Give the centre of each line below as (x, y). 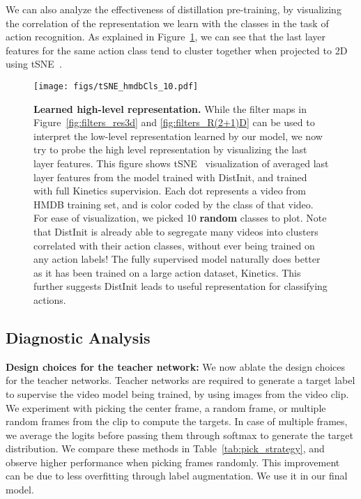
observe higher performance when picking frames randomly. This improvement (173, 462)
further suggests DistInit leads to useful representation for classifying (180, 286)
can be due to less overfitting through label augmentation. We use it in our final (177, 476)
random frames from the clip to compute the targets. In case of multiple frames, (177, 421)
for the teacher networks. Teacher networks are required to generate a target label (180, 380)
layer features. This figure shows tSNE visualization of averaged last (181, 163)
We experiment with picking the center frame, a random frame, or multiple (166, 407)
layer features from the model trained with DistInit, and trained (170, 177)
